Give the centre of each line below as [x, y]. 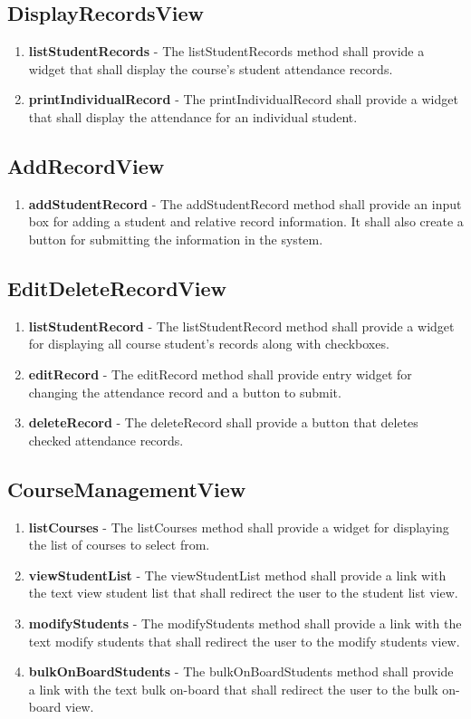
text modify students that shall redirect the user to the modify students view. [244, 641]
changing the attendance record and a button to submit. [185, 392]
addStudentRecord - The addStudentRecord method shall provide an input [245, 203]
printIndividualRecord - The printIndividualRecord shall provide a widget [243, 99]
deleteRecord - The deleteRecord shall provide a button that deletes [223, 422]
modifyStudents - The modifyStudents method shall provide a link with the [245, 623]
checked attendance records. [106, 440]
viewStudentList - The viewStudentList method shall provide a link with [237, 575]
